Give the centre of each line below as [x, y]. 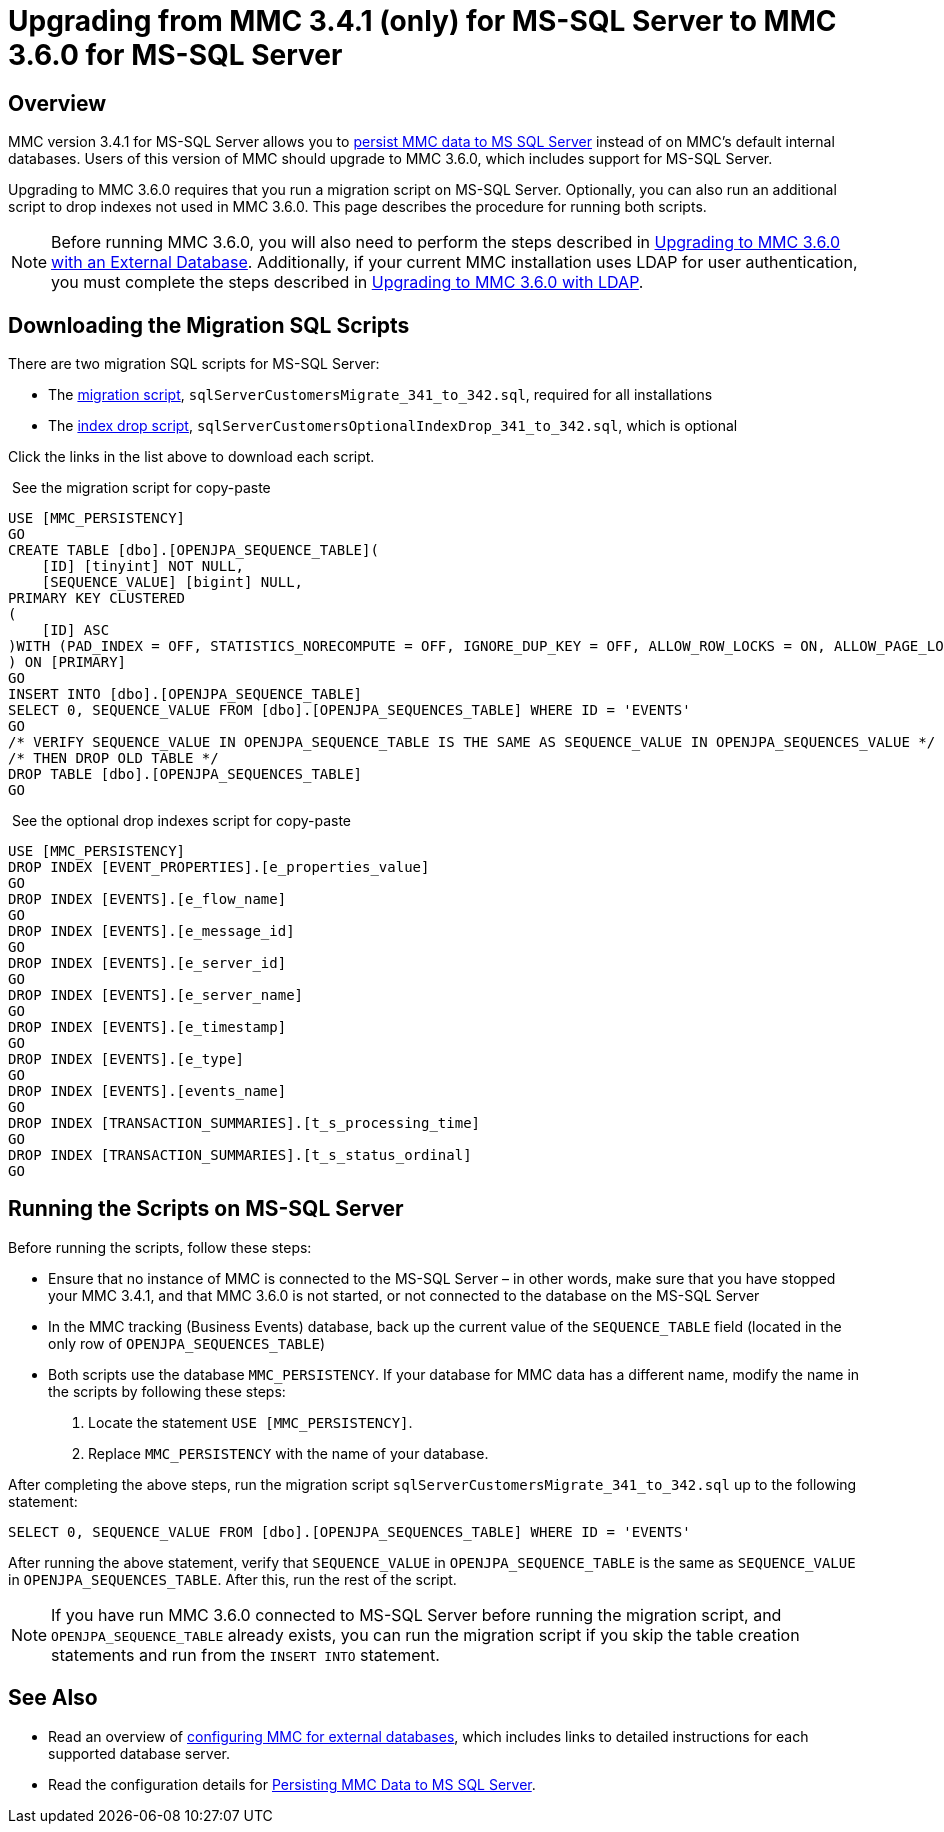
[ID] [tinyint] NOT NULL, [143, 566]
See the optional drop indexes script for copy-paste [181, 821]
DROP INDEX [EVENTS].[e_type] [126, 1059]
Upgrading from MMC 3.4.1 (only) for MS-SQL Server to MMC [422, 21]
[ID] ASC [75, 630]
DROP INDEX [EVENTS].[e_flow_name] [147, 899]
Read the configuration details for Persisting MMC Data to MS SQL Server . [292, 1784]
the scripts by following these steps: [167, 1391]
